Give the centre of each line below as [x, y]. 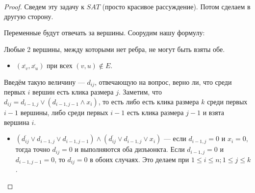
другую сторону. [29, 16]
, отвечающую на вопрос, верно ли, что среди [163, 82]
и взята [213, 112]
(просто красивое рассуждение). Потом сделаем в [176, 6]
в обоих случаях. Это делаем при [140, 159]
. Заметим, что [140, 92]
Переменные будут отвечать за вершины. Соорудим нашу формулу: [104, 33]
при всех [60, 65]
